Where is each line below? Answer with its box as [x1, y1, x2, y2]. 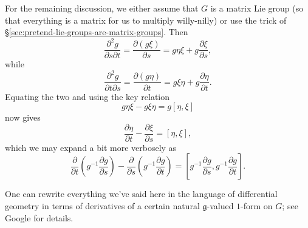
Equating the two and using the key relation [5, 90, 169, 102]
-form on [241, 199, 273, 212]
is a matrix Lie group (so [210, 2, 304, 14]
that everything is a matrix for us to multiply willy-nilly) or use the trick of [5, 13, 287, 26]
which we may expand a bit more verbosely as [5, 141, 177, 153]
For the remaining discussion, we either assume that [5, 2, 199, 14]
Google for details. [5, 211, 74, 224]
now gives [5, 111, 41, 124]
